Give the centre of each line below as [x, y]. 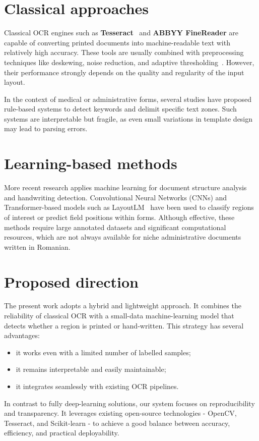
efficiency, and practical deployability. [62, 433]
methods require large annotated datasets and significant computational [115, 227]
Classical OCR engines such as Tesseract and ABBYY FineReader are [121, 33]
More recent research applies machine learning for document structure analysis [125, 187]
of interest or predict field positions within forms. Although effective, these [119, 217]
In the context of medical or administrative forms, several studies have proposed [128, 99]
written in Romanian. [37, 246]
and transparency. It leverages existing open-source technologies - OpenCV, [120, 413]
